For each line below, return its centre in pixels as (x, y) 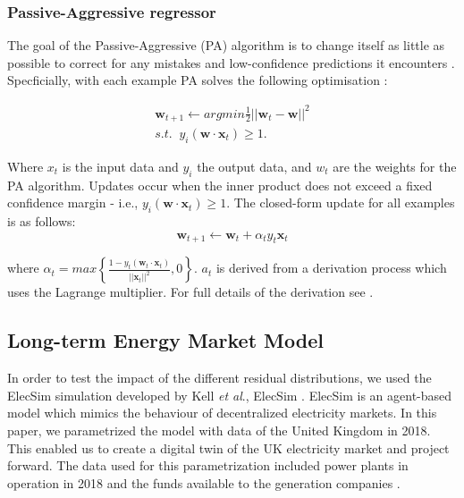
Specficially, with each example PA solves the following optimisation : (198, 80)
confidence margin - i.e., (73, 203)
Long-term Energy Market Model (165, 340)
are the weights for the (395, 166)
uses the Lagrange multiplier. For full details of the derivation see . (190, 292)
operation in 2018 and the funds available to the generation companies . (204, 482)
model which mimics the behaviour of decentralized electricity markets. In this (222, 413)
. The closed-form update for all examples (341, 203)
